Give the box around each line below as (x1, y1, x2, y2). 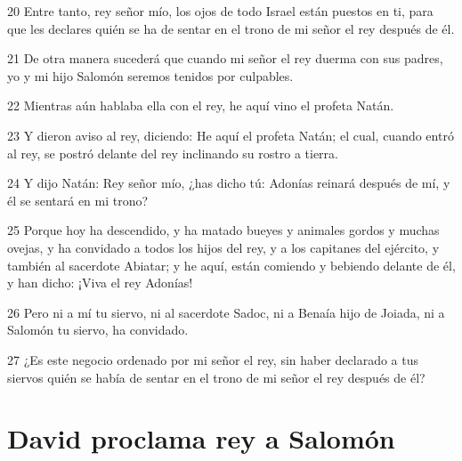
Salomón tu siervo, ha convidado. (7, 320, 189, 339)
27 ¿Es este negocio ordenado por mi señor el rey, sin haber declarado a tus (7, 350, 419, 368)
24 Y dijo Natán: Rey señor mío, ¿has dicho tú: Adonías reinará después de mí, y (7, 174, 450, 192)
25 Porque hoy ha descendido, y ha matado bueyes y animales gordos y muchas (7, 221, 440, 239)
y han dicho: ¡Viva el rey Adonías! (7, 273, 193, 292)
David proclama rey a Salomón (7, 420, 395, 457)
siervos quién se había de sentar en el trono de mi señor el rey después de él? (7, 368, 426, 386)
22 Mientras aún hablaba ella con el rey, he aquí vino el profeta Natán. (7, 96, 394, 115)
